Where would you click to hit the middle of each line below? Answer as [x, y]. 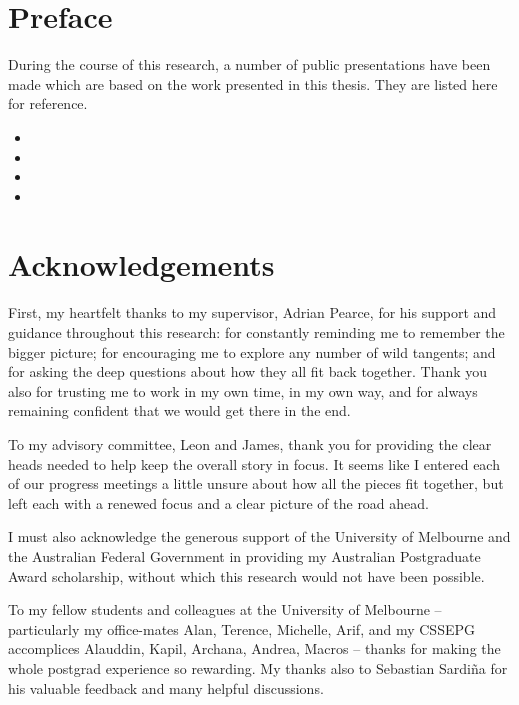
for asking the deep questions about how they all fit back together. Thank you [248, 371]
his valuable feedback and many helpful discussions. [166, 687]
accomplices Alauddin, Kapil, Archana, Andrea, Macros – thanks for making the [254, 648]
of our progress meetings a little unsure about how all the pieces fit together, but [256, 483]
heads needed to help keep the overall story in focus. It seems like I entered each [254, 463]
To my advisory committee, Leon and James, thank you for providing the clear [250, 443]
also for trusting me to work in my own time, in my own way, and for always [243, 390]
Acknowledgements [141, 264]
